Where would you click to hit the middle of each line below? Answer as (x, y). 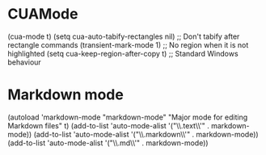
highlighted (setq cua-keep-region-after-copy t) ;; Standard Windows (123, 53)
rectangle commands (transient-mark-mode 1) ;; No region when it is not (128, 44)
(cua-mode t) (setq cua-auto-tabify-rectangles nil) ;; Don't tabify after (124, 36)
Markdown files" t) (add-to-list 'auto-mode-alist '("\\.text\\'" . (108, 125)
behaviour (24, 62)
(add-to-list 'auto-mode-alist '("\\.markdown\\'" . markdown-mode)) (146, 134)
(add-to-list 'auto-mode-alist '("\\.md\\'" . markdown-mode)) (108, 143)
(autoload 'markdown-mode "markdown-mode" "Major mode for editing (128, 117)
